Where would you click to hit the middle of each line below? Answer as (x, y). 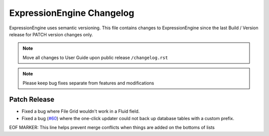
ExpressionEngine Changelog (72, 13)
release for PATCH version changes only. (51, 34)
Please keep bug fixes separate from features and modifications (88, 83)
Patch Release (32, 100)
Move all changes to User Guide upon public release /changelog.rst (95, 58)
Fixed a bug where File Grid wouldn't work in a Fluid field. (81, 111)
